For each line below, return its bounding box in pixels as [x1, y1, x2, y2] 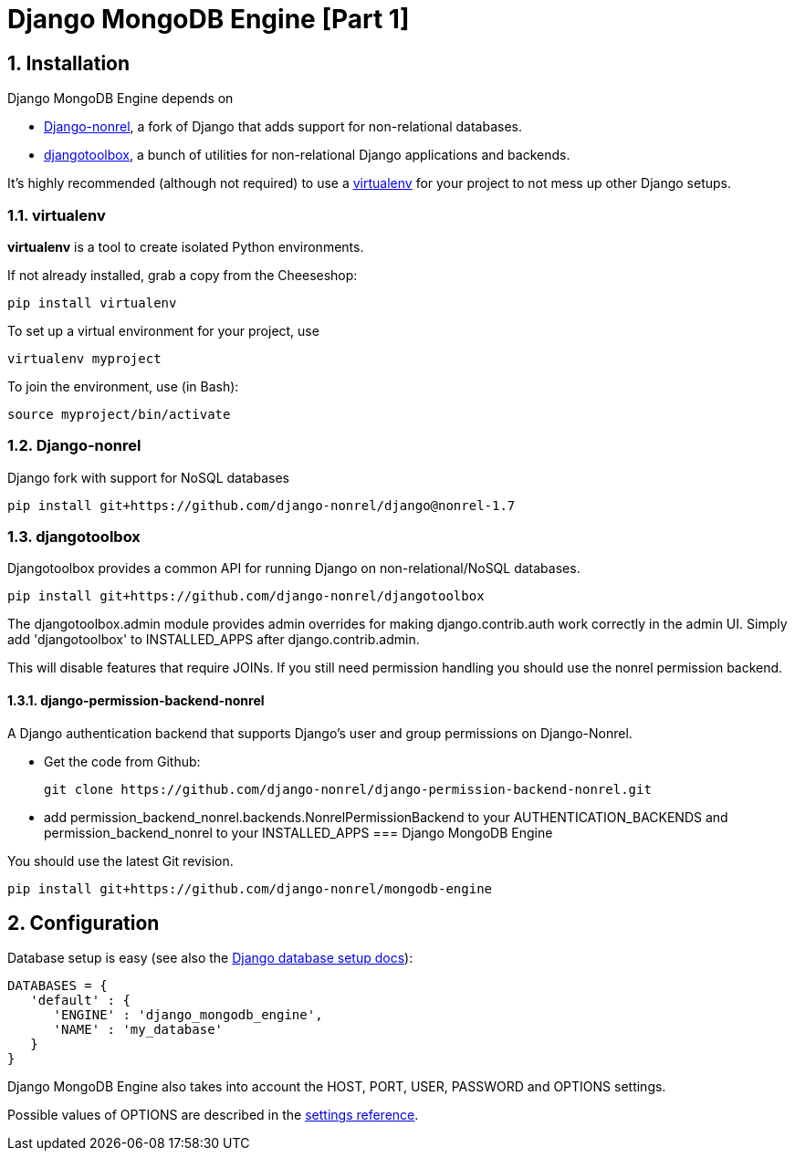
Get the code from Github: [44, 753, 201, 769]
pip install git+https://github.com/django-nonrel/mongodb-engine [7, 881, 493, 896]
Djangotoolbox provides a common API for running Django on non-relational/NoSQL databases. [7, 560, 581, 577]
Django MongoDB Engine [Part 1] [7, 4, 410, 35]
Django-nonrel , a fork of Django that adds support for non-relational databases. [44, 119, 522, 135]
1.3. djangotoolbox [7, 527, 141, 547]
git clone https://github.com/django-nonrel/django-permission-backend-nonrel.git [44, 781, 652, 797]
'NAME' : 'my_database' [53, 1022, 224, 1038]
